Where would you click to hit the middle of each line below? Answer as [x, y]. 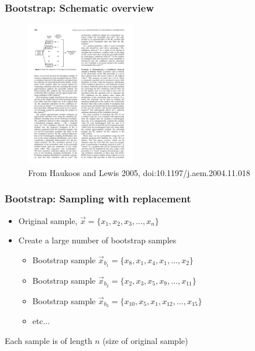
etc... [41, 321]
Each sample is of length [49, 340]
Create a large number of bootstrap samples [97, 240]
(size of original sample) [145, 340]
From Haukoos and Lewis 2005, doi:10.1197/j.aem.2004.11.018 [139, 172]
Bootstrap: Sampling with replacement [98, 199]
